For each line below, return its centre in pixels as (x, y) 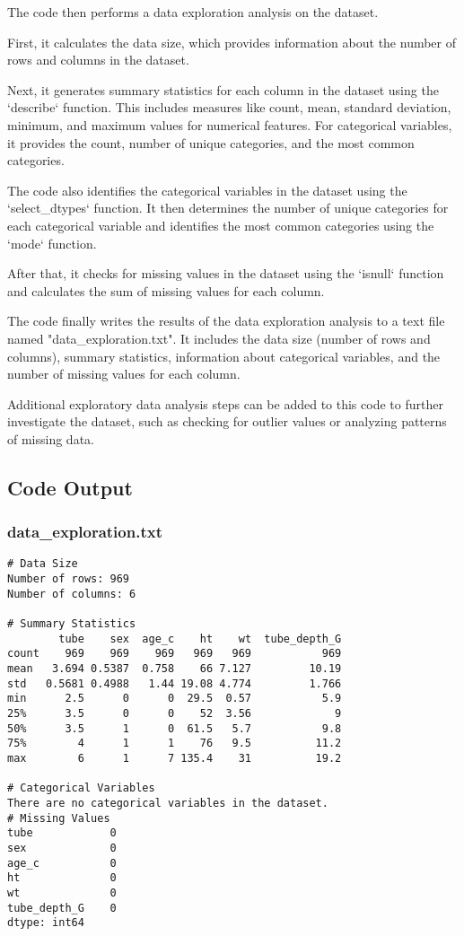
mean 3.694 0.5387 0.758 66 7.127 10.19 (175, 669)
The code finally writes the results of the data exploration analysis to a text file (226, 321)
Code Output (70, 487)
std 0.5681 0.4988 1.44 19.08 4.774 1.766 (175, 683)
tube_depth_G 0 (62, 908)
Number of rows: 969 (69, 579)
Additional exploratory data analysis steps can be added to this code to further (225, 403)
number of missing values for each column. (124, 374)
